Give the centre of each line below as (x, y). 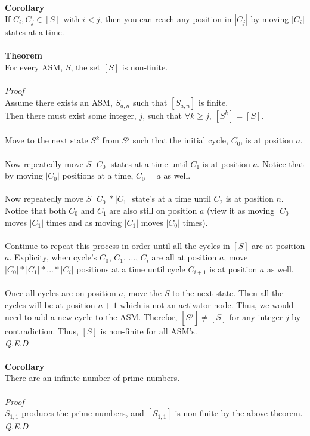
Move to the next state (46, 140)
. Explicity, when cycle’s (53, 257)
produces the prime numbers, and (83, 413)
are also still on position (153, 210)
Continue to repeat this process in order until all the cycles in (117, 245)
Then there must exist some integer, (71, 115)
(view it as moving (241, 210)
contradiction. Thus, (42, 331)
